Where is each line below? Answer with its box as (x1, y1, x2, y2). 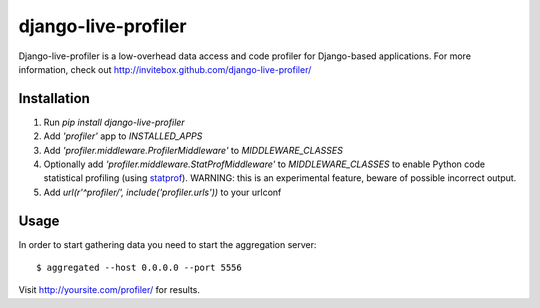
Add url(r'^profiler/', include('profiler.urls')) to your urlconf (43, 186, 282, 198)
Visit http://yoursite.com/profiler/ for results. (18, 284, 200, 296)
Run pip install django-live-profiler (43, 116, 185, 128)
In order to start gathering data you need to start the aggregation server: (18, 238, 317, 250)
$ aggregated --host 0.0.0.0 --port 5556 (36, 262, 242, 274)
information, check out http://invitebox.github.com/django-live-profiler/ (18, 63, 312, 75)
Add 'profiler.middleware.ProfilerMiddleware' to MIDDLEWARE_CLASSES (43, 144, 344, 156)
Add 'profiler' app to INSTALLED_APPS (43, 130, 203, 142)
